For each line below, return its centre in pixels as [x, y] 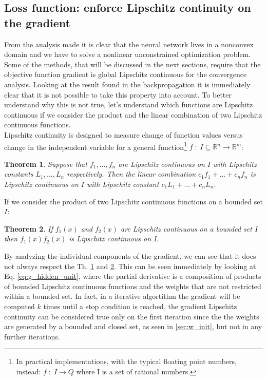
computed [20, 306]
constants [19, 174]
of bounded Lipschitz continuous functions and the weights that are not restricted [133, 286]
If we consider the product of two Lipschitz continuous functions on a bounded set [133, 201]
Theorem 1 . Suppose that [46, 164]
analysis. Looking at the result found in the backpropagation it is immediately [127, 84]
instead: [28, 371]
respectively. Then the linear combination [131, 174]
